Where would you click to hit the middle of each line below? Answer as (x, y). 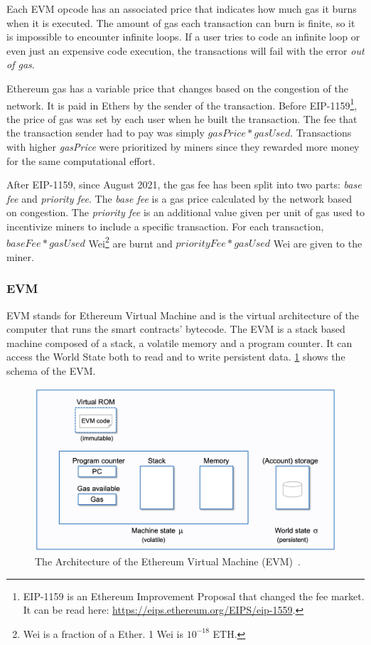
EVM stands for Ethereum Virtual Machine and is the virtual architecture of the (183, 315)
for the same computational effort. (81, 160)
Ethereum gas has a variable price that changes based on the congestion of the (177, 88)
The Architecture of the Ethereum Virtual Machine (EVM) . (168, 561)
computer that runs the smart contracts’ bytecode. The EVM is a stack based (176, 329)
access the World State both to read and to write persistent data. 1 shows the (176, 357)
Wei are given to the (318, 243)
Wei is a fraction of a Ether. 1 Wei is (103, 633)
